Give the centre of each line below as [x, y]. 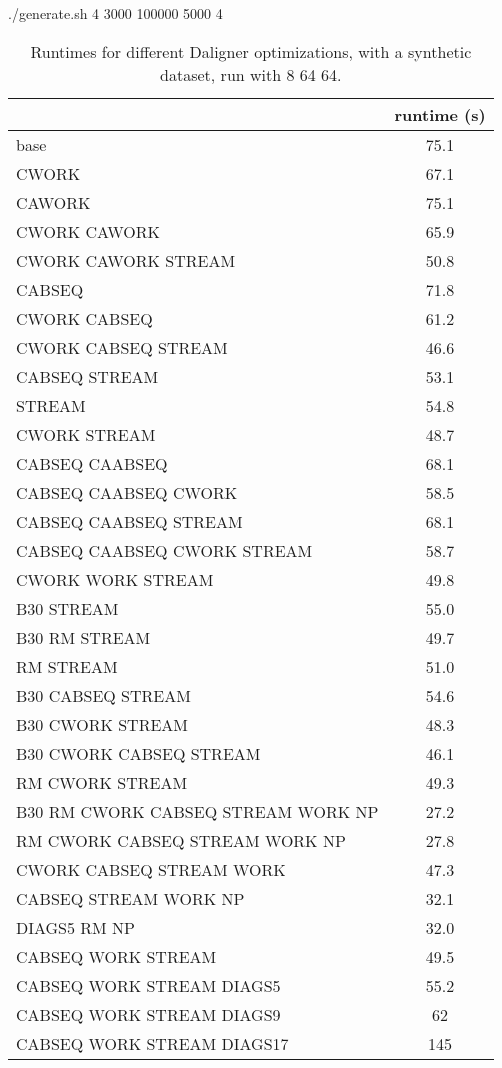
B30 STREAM [67, 608]
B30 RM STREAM [83, 637]
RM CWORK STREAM [102, 782]
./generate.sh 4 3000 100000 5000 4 [115, 13]
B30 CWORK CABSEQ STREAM [138, 753]
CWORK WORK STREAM [115, 579]
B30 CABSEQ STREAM [103, 695]
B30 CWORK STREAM [102, 724]
